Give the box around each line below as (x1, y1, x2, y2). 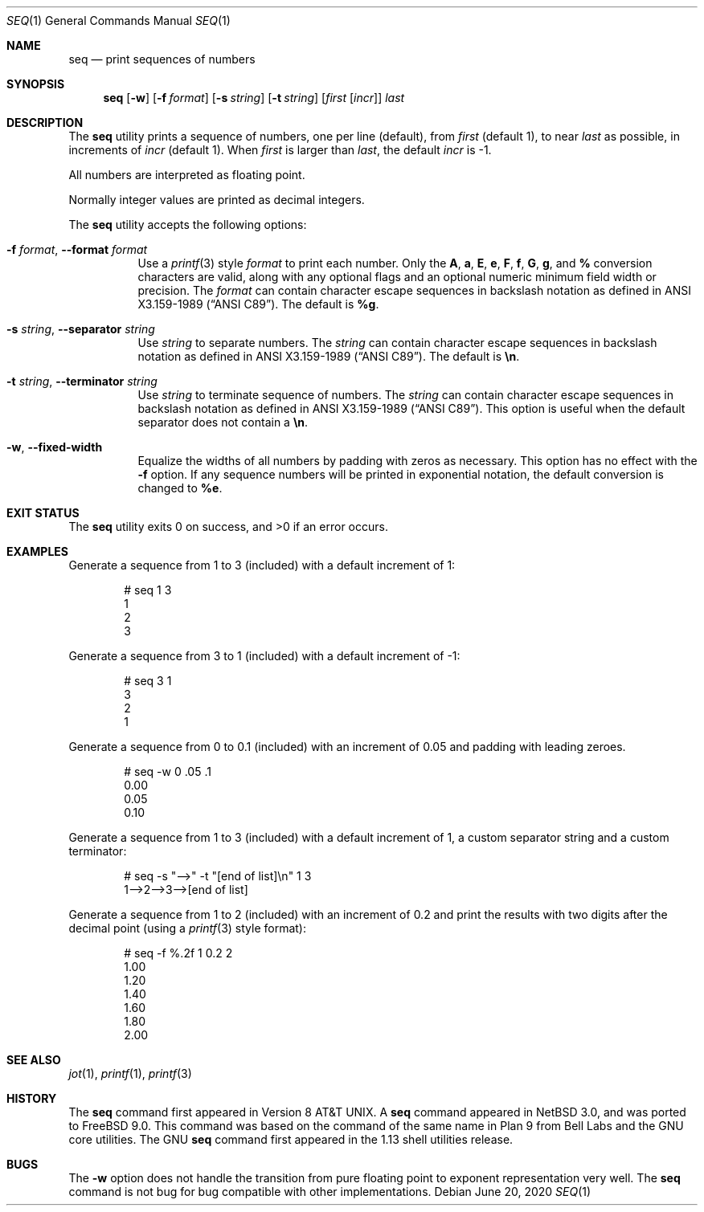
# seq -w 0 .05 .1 (124, 765, 211, 778)
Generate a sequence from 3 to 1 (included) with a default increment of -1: (68, 649, 460, 663)
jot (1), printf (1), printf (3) (68, 1067, 192, 1080)
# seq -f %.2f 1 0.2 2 (124, 946, 233, 960)
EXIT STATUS (6, 506, 80, 520)
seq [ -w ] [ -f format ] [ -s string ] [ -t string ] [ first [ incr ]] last (103, 91, 405, 104)
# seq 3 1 (124, 674, 172, 688)
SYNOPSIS (6, 77, 65, 91)
